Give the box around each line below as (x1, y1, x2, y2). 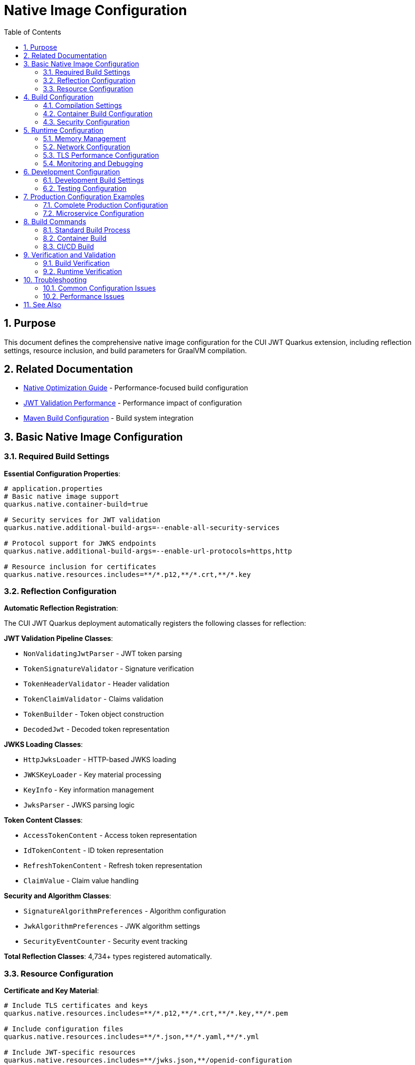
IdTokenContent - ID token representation (23, 846, 164, 855)
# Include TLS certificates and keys (4, 1001, 148, 1010)
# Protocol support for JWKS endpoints (4, 539, 156, 547)
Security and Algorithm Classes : (4, 892, 111, 900)
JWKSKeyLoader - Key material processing (23, 770, 162, 779)
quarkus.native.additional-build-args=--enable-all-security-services (4, 523, 280, 532)
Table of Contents (4, 27, 62, 36)
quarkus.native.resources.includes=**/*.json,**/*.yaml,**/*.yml (4, 1033, 259, 1041)
